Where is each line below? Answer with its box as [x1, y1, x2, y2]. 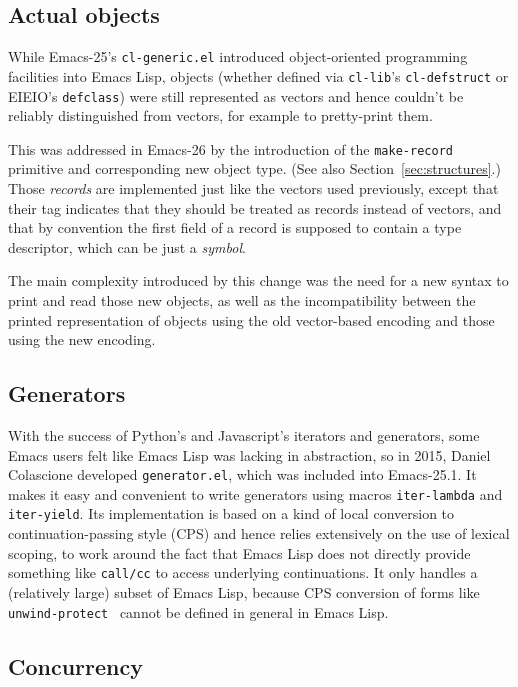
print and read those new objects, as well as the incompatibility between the [8, 289, 476, 310]
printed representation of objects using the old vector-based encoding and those [8, 309, 495, 330]
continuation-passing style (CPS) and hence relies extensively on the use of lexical [8, 523, 510, 544]
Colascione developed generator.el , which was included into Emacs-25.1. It [8, 464, 477, 485]
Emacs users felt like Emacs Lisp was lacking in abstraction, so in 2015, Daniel [8, 444, 491, 465]
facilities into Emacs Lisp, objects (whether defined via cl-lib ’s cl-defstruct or [8, 65, 509, 86]
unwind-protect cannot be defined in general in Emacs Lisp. [8, 601, 389, 622]
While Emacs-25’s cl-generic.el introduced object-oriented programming [8, 46, 468, 67]
